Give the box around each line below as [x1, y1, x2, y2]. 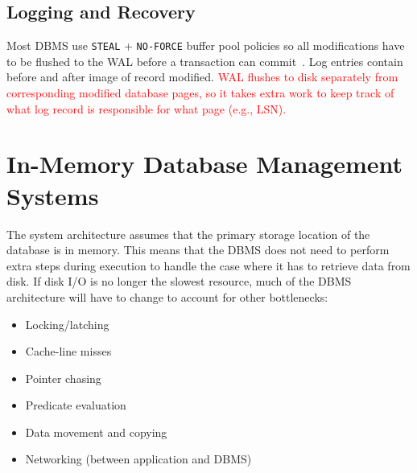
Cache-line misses [25, 343, 112, 360]
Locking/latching [25, 315, 109, 332]
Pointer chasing [25, 369, 101, 386]
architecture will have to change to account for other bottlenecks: [6, 288, 328, 305]
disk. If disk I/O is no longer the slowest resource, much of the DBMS [6, 273, 352, 290]
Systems [6, 179, 99, 212]
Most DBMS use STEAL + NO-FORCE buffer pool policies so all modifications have [6, 37, 405, 54]
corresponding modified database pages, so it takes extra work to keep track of [6, 84, 394, 101]
